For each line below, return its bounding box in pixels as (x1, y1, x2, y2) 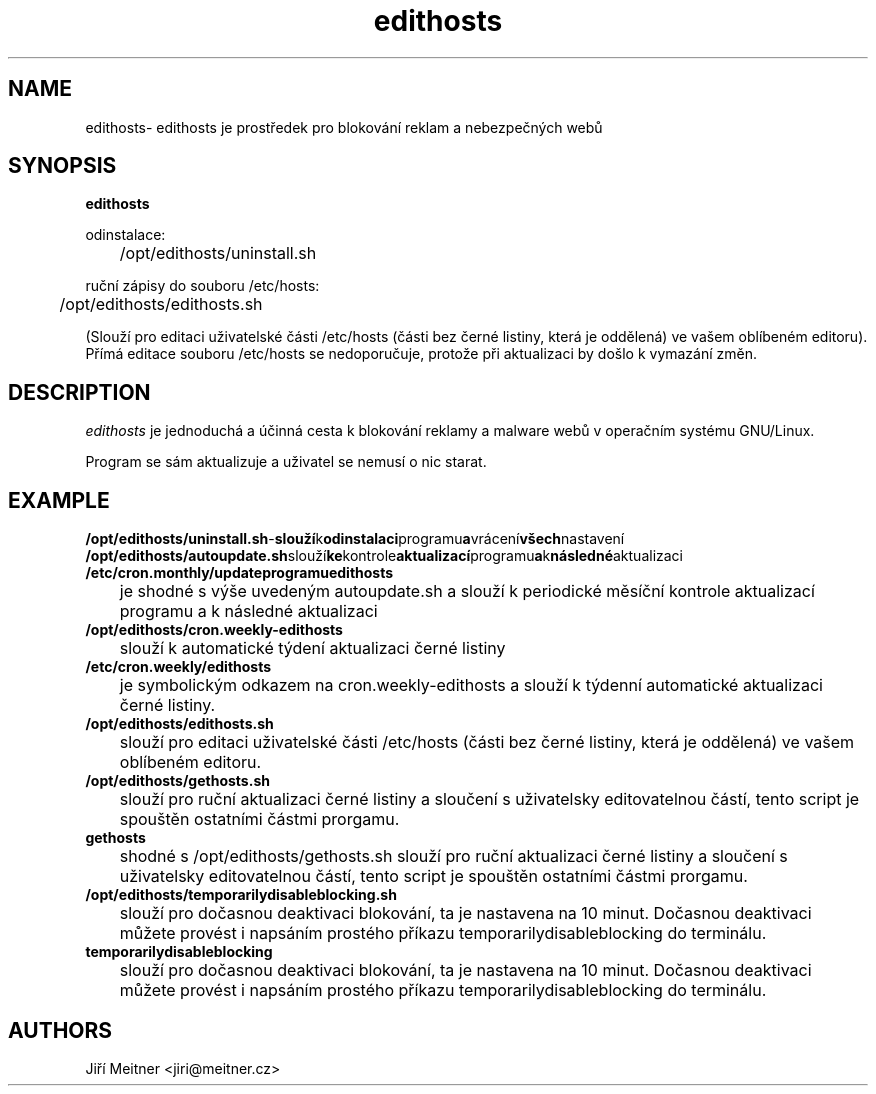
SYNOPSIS (8, 153, 117, 179)
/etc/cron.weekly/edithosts (85, 658, 272, 676)
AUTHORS (8, 1017, 113, 1043)
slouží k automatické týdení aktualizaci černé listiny (119, 638, 506, 659)
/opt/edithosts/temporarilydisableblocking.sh (85, 886, 397, 904)
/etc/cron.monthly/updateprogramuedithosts (85, 564, 394, 582)
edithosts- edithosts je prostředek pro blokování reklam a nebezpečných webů (85, 118, 603, 136)
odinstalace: (85, 226, 166, 244)
